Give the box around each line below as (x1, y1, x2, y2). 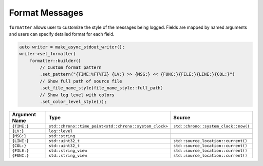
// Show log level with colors (39, 92, 114, 98)
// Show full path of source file (39, 78, 122, 84)
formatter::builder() (29, 58, 81, 63)
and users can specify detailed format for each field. (9, 31, 114, 37)
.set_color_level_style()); (39, 99, 107, 104)
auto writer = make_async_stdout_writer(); (19, 44, 125, 50)
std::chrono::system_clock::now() (173, 124, 250, 129)
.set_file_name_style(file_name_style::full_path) (39, 85, 163, 91)
